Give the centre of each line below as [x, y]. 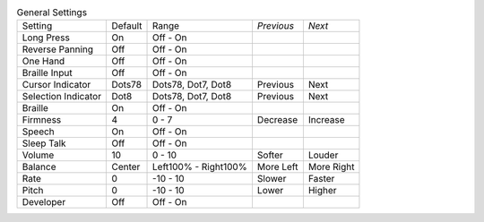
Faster [321, 179]
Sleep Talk [44, 143]
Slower [272, 179]
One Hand [43, 61]
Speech [39, 132]
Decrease [277, 120]
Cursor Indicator [56, 85]
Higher [322, 191]
